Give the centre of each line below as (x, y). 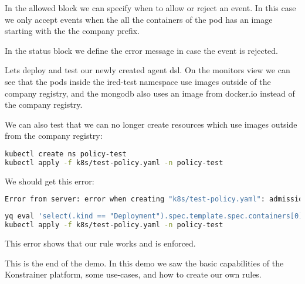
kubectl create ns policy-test (66, 154)
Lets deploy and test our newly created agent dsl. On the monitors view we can (148, 70)
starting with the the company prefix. (72, 31)
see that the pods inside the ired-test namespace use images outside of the (138, 81)
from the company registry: (54, 136)
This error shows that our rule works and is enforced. (100, 243)
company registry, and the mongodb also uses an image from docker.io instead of (150, 93)
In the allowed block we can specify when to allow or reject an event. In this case (150, 8)
